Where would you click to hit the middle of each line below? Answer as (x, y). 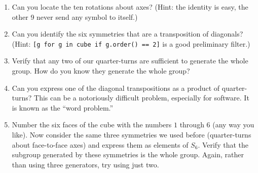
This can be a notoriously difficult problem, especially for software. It (142, 98)
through (192, 125)
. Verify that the (223, 144)
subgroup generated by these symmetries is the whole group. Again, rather (128, 154)
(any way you (233, 125)
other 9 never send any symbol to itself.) (75, 16)
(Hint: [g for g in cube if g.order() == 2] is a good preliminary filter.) (131, 43)
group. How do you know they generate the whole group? (101, 71)
